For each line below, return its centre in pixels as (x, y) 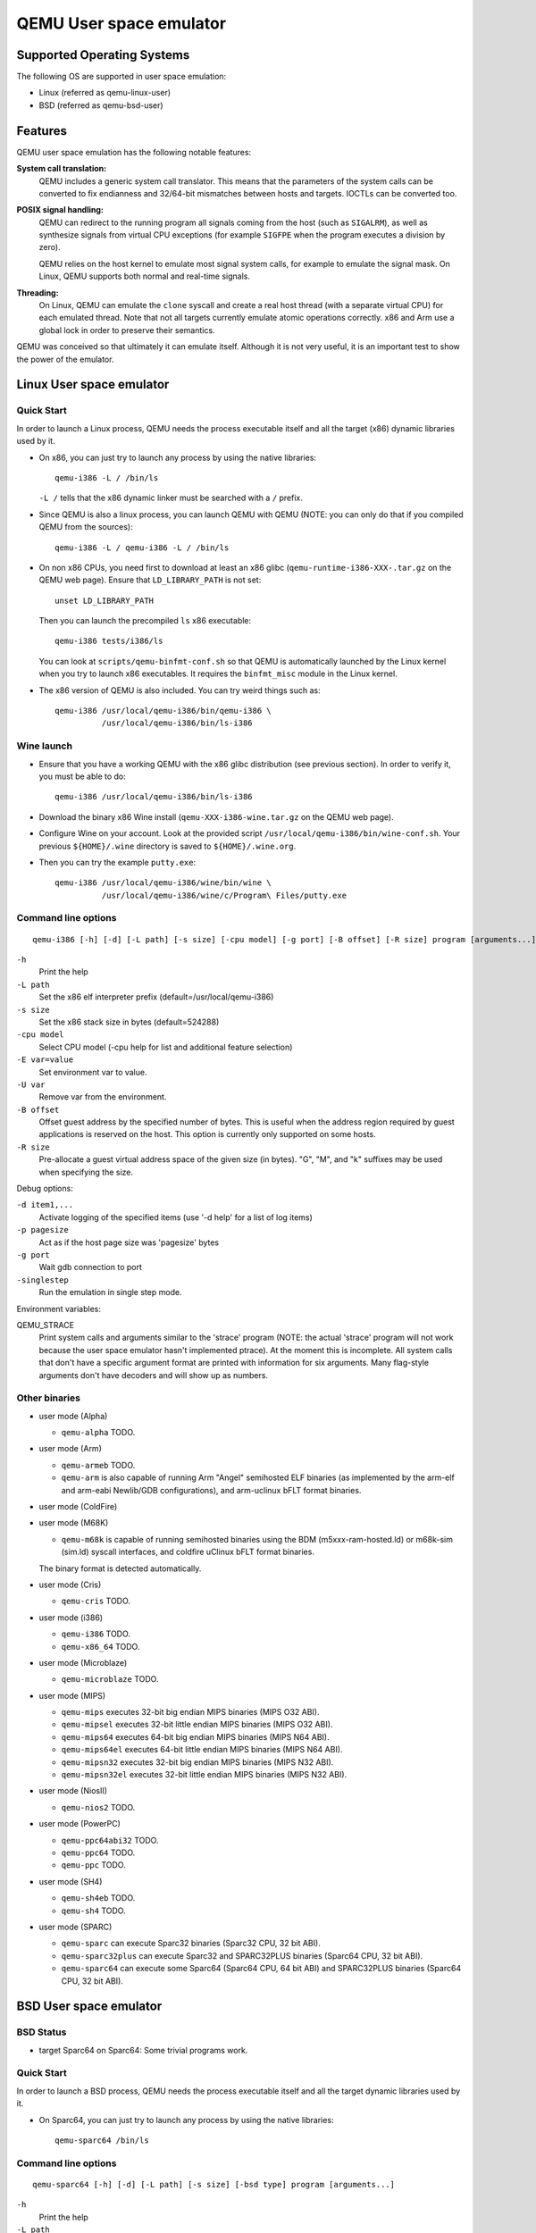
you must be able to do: (83, 776)
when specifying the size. (86, 1172)
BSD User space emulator (89, 2007)
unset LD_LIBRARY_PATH (105, 600)
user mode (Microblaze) (83, 1662)
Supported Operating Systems (103, 55)
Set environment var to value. (93, 1072)
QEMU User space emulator (121, 23)
